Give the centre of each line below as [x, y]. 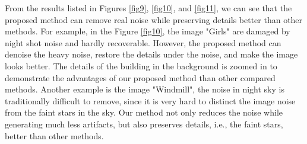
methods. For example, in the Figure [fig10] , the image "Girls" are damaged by [148, 31]
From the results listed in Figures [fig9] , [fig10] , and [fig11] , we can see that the [148, 8]
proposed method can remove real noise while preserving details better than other [154, 19]
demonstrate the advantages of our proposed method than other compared [140, 77]
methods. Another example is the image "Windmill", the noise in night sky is [145, 89]
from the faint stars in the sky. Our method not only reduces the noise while [144, 112]
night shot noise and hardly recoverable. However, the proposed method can [143, 42]
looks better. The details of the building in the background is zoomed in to [141, 65]
